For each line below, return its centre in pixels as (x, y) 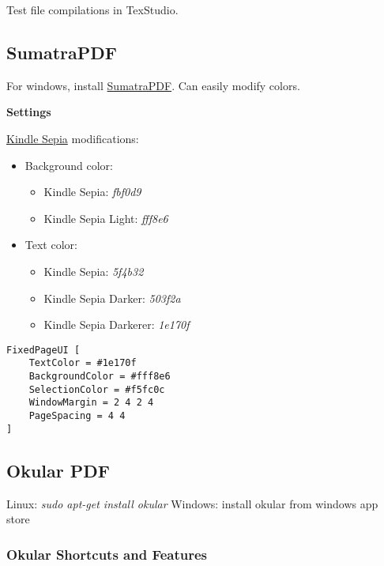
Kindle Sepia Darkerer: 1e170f (117, 325)
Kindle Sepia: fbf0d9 (92, 192)
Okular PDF (58, 470)
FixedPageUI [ (43, 350)
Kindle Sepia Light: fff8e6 (106, 218)
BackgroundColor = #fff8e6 (100, 377)
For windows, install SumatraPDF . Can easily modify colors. (153, 85)
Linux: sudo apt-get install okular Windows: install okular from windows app (192, 503)
